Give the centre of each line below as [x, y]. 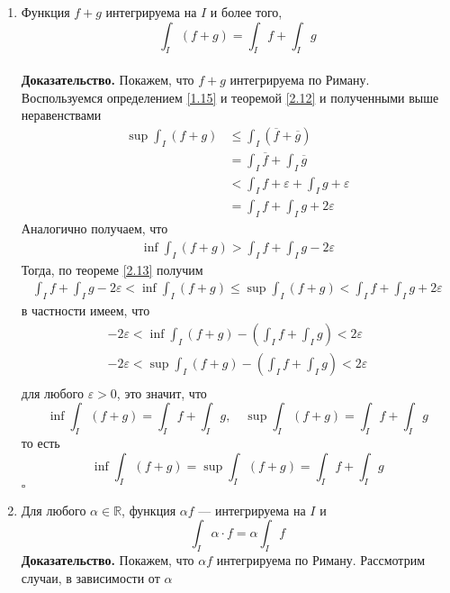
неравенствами [61, 115]
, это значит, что [162, 392]
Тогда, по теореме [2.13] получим [112, 269]
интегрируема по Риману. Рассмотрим [321, 560]
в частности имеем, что [85, 310]
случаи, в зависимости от [90, 577]
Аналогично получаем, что [94, 228]
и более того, [246, 12]
